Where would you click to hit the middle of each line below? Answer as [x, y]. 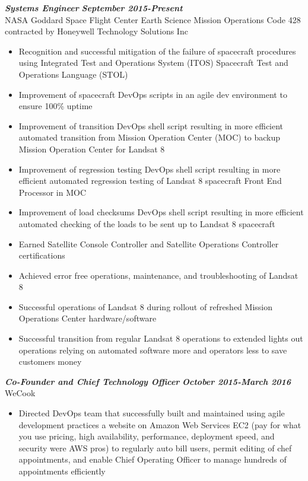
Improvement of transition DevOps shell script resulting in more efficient [151, 125]
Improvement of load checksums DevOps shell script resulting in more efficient [161, 212]
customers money [50, 361]
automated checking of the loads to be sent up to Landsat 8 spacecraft [147, 223]
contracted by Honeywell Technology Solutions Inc [96, 31]
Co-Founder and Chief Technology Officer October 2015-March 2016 [148, 381]
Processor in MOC [53, 192]
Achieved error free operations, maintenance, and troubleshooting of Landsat [158, 275]
